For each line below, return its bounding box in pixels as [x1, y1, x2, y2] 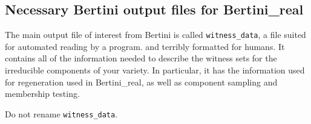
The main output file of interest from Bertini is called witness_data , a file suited [5, 28, 306, 41]
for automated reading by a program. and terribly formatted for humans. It [5, 40, 285, 52]
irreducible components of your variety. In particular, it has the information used [5, 64, 305, 76]
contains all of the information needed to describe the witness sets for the [5, 52, 277, 64]
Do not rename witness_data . [5, 107, 118, 120]
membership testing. [5, 87, 80, 100]
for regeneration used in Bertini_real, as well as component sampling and [5, 75, 278, 88]
